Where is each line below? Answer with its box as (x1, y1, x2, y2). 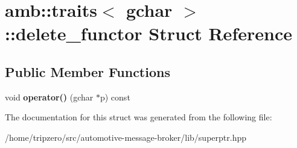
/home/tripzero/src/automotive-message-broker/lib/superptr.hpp (5, 131, 246, 143)
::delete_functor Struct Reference (5, 21, 292, 46)
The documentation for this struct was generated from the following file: (5, 111, 272, 123)
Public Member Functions (5, 62, 170, 81)
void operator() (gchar (5, 90, 94, 103)
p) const (100, 90, 130, 103)
